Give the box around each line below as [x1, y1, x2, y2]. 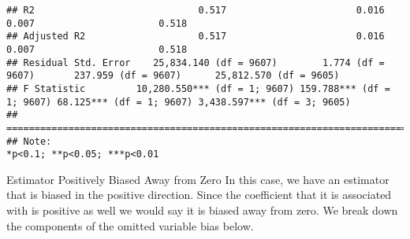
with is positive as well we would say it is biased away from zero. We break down [6, 202, 398, 219]
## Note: [6, 135, 52, 147]
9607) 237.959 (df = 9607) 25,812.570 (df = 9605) [6, 70, 340, 82]
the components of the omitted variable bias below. [6, 217, 254, 233]
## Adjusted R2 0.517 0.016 [6, 31, 385, 42]
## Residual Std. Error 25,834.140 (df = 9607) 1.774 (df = [6, 57, 385, 68]
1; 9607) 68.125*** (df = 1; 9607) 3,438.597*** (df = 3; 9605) [6, 96, 351, 108]
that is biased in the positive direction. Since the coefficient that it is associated [6, 186, 392, 203]
